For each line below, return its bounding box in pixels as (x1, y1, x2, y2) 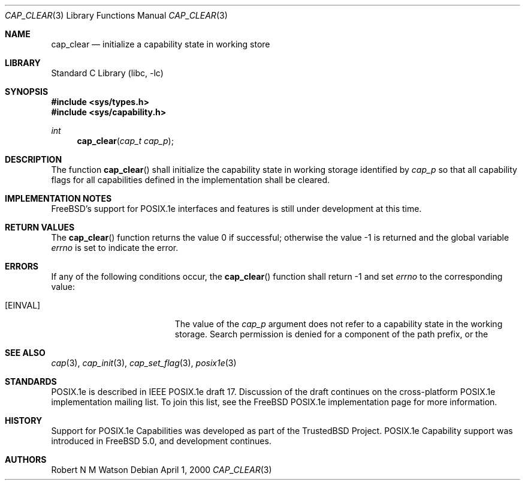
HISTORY (5, 415, 43, 426)
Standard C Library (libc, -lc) (51, 68, 164, 78)
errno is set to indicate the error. (51, 242, 179, 253)
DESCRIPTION (5, 154, 62, 164)
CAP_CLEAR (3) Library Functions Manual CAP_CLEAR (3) (5, 10, 228, 20)
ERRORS (5, 261, 39, 271)
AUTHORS (5, 454, 47, 465)
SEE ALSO (5, 348, 46, 358)
